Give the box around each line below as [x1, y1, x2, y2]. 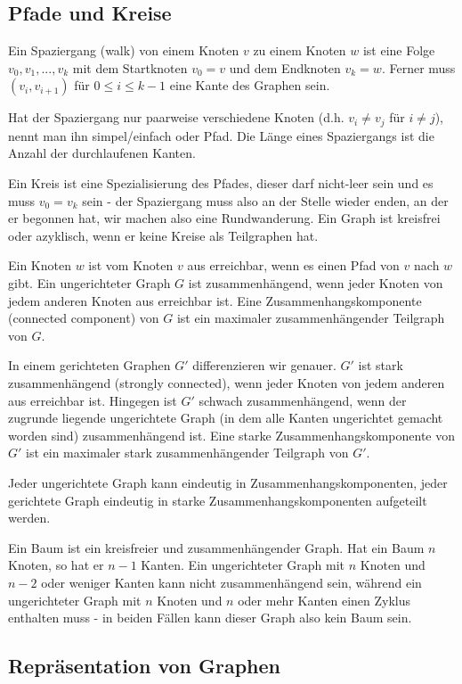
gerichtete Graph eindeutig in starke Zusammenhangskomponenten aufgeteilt [8, 490, 427, 509]
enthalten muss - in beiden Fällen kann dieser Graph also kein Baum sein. [8, 608, 412, 627]
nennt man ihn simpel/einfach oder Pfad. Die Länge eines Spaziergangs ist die [8, 126, 434, 144]
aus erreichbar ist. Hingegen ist [8, 391, 177, 409]
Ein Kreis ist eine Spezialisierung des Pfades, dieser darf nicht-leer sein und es [8, 174, 434, 193]
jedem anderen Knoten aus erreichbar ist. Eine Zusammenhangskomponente [8, 291, 422, 309]
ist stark [358, 356, 403, 375]
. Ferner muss [381, 58, 456, 77]
